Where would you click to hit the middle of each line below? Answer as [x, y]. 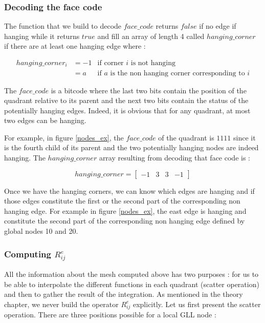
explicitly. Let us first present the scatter [197, 304]
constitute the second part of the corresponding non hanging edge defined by [125, 221]
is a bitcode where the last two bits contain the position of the [149, 90]
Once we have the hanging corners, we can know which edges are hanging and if [129, 190]
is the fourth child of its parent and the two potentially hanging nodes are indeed [131, 147]
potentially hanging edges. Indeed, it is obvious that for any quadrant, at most [127, 110]
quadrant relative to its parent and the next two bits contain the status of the [126, 100]
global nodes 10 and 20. [41, 231]
